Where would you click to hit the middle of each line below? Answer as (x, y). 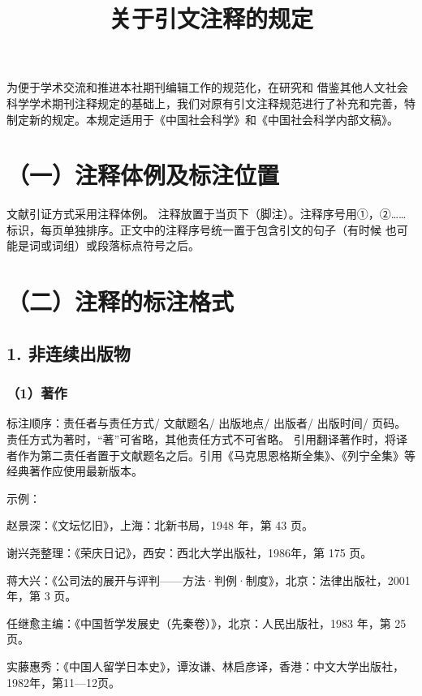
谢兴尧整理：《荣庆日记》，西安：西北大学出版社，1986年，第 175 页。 (189, 552)
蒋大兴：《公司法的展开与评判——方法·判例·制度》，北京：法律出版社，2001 (209, 580)
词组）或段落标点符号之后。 (125, 245)
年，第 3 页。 (42, 596)
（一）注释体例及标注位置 (143, 175)
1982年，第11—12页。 (63, 682)
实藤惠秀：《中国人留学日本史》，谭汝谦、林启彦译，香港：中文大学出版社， (205, 666)
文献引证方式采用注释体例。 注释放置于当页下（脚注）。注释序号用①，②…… (207, 214)
